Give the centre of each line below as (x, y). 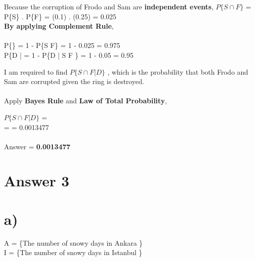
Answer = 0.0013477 (37, 146)
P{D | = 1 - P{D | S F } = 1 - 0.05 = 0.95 (69, 55)
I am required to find (36, 71)
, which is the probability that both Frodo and (178, 71)
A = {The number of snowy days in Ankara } (73, 242)
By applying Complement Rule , (59, 26)
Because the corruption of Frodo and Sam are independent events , (109, 6)
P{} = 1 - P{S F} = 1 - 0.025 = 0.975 (62, 45)
